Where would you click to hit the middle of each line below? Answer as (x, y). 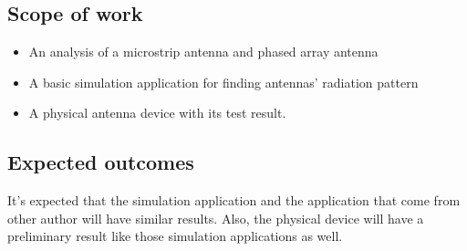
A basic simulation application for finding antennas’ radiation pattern (223, 82)
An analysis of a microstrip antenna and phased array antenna (203, 52)
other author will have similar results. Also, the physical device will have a (216, 218)
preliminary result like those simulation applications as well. (175, 236)
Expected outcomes (101, 162)
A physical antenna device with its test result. (157, 113)
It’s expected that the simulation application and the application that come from (234, 200)
